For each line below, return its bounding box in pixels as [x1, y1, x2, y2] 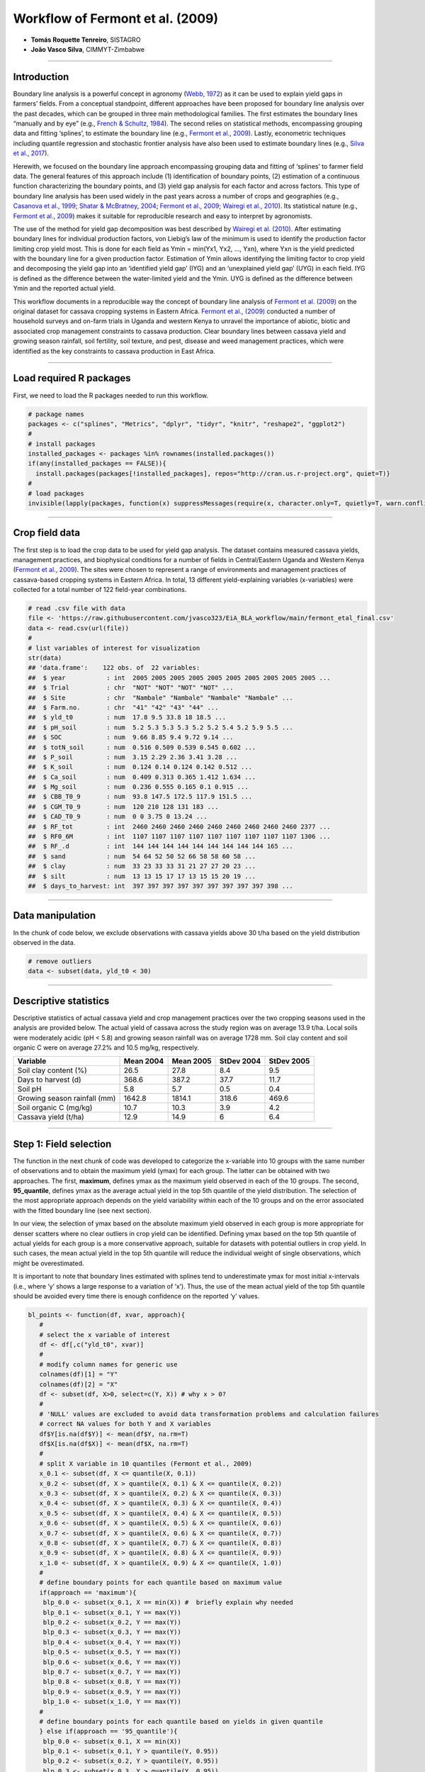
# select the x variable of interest [39, 1330, 170, 1339]
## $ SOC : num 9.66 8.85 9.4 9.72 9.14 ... [28, 734, 234, 741]
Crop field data [13, 527, 81, 539]
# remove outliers [28, 957, 92, 965]
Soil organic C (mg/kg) [17, 1103, 93, 1113]
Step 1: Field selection [13, 1138, 112, 1150]
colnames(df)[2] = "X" [39, 1380, 118, 1389]
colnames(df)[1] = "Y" [39, 1370, 118, 1379]
